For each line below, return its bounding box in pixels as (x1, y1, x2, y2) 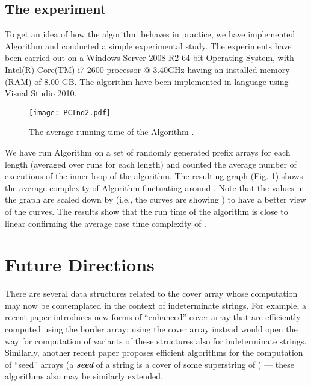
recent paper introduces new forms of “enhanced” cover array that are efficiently (5, 311, 301, 323)
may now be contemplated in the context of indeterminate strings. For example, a (5, 299, 306, 311)
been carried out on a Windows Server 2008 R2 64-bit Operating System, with (5, 51, 294, 64)
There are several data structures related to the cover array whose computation (5, 287, 298, 300)
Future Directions (5, 252, 155, 277)
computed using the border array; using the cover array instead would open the (5, 323, 298, 335)
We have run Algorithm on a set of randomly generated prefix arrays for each (5, 146, 291, 159)
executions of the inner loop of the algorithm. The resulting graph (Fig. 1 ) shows (5, 169, 303, 182)
